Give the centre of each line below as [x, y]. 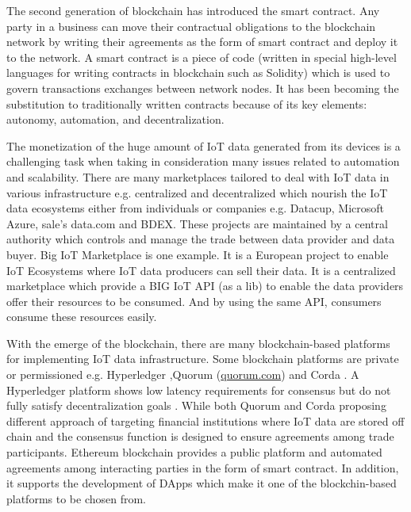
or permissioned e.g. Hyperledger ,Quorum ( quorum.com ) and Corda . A [183, 374]
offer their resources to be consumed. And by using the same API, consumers [194, 301]
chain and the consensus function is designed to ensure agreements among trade [200, 436]
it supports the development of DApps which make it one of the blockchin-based [202, 483]
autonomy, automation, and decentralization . [115, 119]
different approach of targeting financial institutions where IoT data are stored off [205, 420]
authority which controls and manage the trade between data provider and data [201, 239]
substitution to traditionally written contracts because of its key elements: [187, 103]
